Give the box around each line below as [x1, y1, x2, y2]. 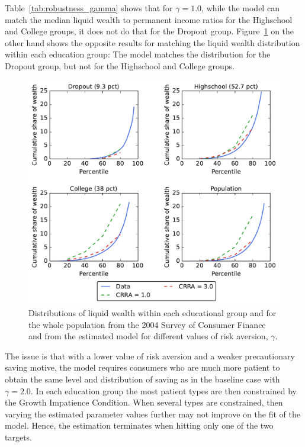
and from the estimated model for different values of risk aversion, [28, 330, 268, 342]
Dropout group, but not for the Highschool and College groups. [5, 59, 235, 72]
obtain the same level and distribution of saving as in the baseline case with [5, 372, 280, 385]
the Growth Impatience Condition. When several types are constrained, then [5, 396, 283, 409]
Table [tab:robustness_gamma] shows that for [5, 2, 173, 14]
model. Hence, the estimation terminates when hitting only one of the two [5, 419, 274, 432]
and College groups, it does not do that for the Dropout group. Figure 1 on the [5, 25, 294, 37]
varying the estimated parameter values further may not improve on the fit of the [5, 407, 300, 420]
